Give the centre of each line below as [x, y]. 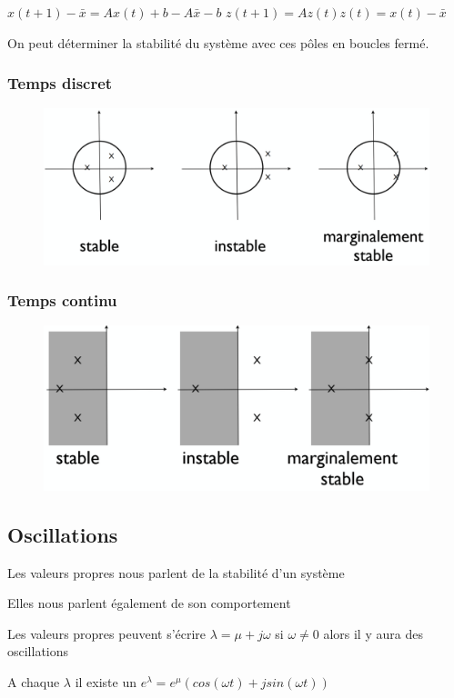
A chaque [34, 682]
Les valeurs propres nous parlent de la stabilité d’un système [176, 572]
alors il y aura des [373, 633]
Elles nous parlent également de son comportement [149, 603]
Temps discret [60, 83]
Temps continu [62, 300]
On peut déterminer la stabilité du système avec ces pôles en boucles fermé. [218, 42]
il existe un [106, 682]
